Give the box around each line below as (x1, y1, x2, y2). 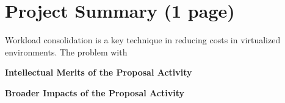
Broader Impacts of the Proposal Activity (5, 86, 184, 99)
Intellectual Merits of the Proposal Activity (5, 66, 192, 79)
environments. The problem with (5, 45, 128, 58)
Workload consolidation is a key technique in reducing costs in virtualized (5, 34, 281, 46)
